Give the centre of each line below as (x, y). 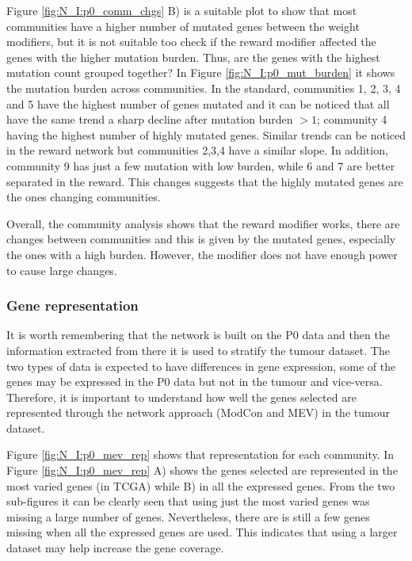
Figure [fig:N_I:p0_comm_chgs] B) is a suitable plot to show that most (182, 10)
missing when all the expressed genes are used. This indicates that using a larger (202, 532)
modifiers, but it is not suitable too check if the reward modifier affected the (191, 42)
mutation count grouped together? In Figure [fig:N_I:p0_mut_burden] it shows (201, 73)
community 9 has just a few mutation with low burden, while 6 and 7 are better (201, 165)
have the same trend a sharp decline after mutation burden (150, 119)
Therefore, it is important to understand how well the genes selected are (181, 397)
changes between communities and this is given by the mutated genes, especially (201, 239)
